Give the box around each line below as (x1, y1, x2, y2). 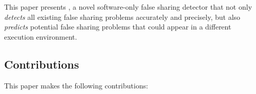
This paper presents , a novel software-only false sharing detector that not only (4, 2, 252, 12)
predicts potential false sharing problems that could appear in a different (4, 21, 231, 32)
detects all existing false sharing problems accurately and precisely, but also (4, 11, 241, 22)
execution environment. (4, 31, 77, 42)
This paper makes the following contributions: (4, 80, 148, 90)
